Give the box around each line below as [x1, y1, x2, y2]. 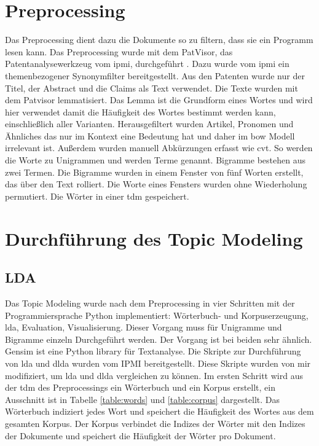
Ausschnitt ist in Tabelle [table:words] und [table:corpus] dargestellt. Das [5, 393, 280, 405]
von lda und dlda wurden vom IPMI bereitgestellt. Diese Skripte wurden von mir [5, 356, 311, 369]
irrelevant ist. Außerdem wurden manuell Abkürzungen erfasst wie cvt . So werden [5, 141, 313, 154]
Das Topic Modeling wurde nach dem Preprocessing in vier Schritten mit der [5, 297, 295, 310]
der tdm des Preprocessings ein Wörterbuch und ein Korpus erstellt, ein [5, 381, 276, 394]
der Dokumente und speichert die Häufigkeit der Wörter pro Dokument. [5, 429, 276, 442]
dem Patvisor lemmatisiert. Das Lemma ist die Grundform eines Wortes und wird [5, 93, 313, 106]
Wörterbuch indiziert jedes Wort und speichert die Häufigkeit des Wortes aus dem [5, 405, 314, 418]
